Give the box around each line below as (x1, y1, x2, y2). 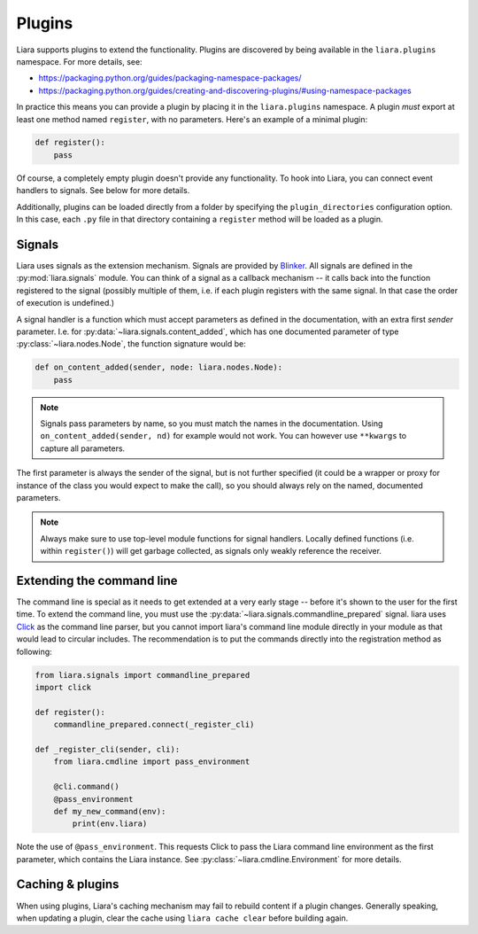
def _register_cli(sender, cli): (35, 744, 181, 754)
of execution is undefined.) (16, 298, 115, 308)
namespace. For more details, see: (16, 56, 143, 66)
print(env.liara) (72, 819, 148, 829)
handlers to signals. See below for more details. (16, 185, 190, 196)
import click (35, 682, 92, 692)
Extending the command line (16, 572, 178, 588)
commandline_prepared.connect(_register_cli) (53, 720, 255, 730)
